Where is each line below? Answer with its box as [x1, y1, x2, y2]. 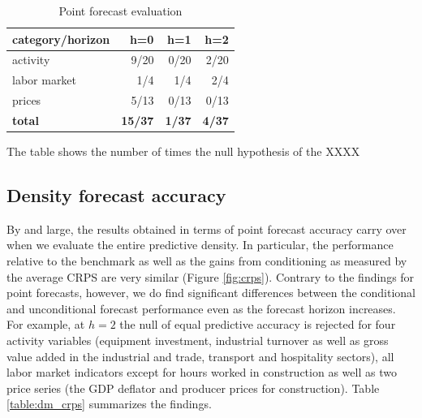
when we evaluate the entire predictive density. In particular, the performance [6, 236, 394, 253]
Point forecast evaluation [58, 2, 183, 19]
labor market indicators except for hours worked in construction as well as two [6, 364, 397, 381]
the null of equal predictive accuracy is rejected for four [119, 316, 396, 333]
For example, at [6, 316, 85, 333]
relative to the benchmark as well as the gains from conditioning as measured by [6, 252, 407, 269]
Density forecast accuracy [6, 183, 226, 208]
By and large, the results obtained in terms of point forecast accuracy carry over [6, 220, 407, 237]
